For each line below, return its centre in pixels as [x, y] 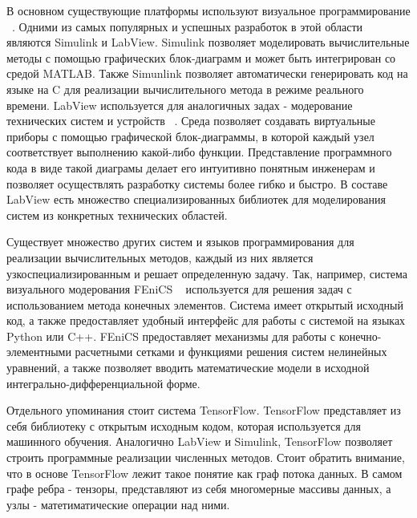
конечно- [360, 336]
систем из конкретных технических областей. [117, 214]
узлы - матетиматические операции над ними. [118, 504]
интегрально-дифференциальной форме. [103, 383]
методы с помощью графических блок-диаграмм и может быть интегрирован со [201, 57]
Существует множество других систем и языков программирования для [180, 242]
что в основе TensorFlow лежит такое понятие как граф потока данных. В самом [204, 473]
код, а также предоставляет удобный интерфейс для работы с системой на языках [206, 320]
